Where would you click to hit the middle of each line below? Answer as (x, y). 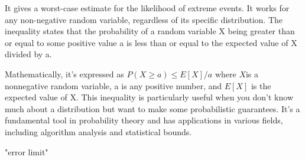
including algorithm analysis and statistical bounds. (98, 131)
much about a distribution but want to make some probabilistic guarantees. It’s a (152, 108)
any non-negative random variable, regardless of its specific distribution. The (144, 19)
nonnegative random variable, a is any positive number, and (113, 85)
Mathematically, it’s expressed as (64, 74)
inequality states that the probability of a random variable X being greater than (150, 31)
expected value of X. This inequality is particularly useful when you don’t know (149, 97)
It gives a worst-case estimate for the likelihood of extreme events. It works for (147, 8)
